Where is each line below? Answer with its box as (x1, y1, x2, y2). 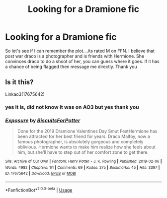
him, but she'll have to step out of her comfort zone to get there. (17, 149, 149, 155)
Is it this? (5, 78, 34, 86)
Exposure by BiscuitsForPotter (5, 117, 81, 124)
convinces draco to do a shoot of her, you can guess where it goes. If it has (5, 58, 160, 64)
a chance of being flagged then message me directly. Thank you (5, 64, 138, 69)
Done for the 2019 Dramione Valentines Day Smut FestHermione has (17, 128, 158, 134)
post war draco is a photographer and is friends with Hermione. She (5, 53, 145, 59)
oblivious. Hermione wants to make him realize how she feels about (17, 144, 156, 150)
